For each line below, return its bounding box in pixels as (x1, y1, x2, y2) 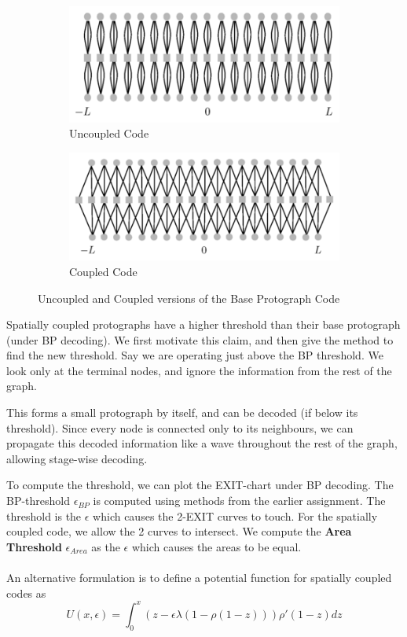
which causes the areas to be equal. (131, 538, 302, 554)
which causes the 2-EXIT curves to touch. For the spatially (93, 507, 378, 524)
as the (91, 538, 120, 554)
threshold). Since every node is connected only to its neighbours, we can (6, 419, 354, 436)
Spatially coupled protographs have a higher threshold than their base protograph (6, 316, 401, 333)
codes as (6, 584, 46, 601)
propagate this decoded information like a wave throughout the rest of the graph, (6, 435, 398, 451)
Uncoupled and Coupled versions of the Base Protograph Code (38, 289, 340, 306)
